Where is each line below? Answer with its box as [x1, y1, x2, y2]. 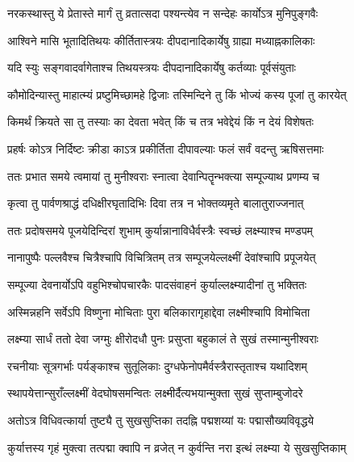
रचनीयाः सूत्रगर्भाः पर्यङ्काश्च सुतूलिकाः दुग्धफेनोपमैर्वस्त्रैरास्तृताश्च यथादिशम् [7, 357, 307, 374]
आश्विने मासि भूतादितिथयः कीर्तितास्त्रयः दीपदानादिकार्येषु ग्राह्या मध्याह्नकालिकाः [7, 31, 315, 48]
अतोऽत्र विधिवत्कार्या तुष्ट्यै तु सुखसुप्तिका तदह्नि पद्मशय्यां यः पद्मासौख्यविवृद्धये [7, 411, 314, 428]
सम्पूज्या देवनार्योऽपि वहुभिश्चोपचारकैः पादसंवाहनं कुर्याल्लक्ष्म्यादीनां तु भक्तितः [7, 275, 307, 292]
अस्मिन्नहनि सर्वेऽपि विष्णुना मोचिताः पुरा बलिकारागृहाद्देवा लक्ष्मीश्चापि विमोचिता [7, 303, 310, 320]
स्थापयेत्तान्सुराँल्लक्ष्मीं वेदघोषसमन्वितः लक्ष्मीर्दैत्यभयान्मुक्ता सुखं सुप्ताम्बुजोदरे [7, 384, 303, 401]
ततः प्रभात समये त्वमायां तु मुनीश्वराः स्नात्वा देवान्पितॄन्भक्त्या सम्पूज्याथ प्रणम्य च [7, 167, 320, 184]
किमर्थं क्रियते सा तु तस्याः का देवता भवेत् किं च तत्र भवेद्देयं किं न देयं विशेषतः [7, 113, 314, 130]
